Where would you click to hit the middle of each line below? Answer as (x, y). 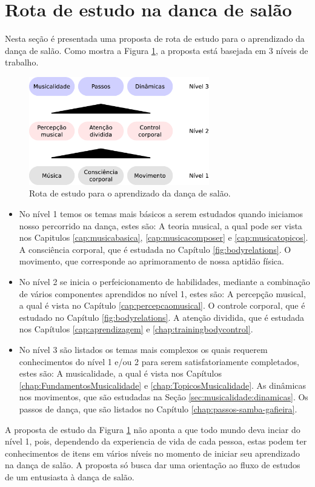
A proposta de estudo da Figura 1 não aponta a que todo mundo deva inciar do (153, 429)
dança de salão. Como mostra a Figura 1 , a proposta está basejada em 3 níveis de (157, 50)
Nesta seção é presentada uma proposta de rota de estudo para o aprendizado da (155, 39)
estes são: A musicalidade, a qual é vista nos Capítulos (120, 373)
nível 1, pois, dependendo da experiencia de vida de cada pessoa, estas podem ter (156, 441)
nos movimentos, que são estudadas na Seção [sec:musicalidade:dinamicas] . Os (164, 397)
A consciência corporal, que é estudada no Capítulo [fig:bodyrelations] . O (155, 249)
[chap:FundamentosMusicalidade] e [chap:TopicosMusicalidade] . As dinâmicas (163, 385)
